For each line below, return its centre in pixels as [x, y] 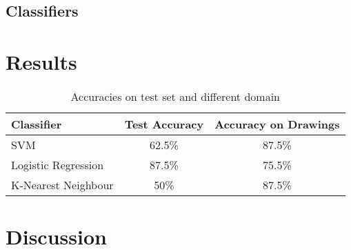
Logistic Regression [58, 164]
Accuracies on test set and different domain [175, 96]
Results [41, 61]
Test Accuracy [164, 124]
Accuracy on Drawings [277, 124]
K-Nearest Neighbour [62, 184]
